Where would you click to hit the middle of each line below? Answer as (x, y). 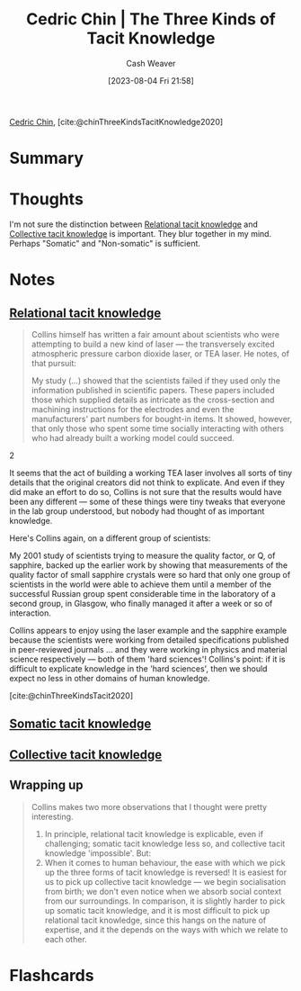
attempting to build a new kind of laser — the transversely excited (153, 344)
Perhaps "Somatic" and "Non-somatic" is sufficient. (105, 244)
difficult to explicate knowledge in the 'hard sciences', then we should (138, 669)
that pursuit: (53, 364)
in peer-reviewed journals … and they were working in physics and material (148, 650)
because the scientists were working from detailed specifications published (149, 640)
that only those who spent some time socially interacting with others (158, 428)
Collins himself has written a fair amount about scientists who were (155, 335)
